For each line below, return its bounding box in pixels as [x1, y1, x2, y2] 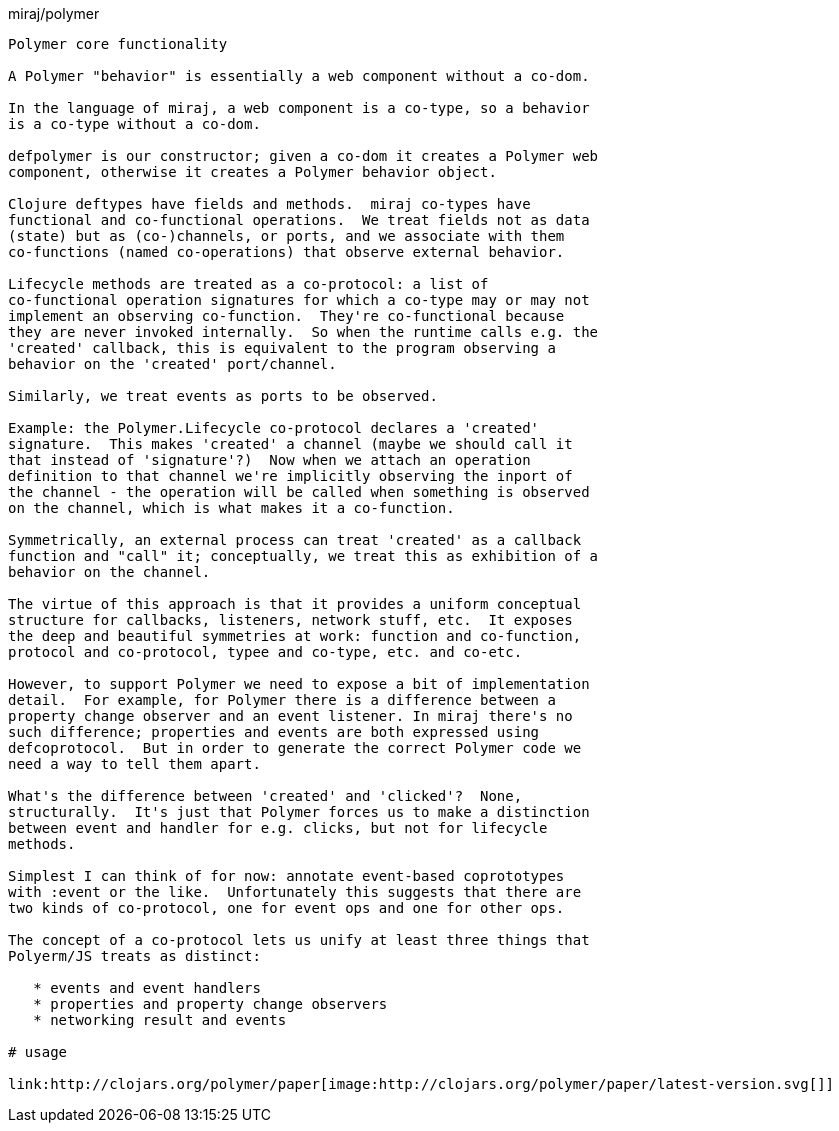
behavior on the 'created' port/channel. [8, 356, 337, 372]
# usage [8, 1044, 68, 1060]
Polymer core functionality [8, 36, 228, 52]
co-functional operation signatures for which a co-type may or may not [8, 292, 590, 308]
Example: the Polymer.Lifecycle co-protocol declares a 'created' [8, 420, 540, 436]
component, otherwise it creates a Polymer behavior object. [8, 164, 497, 180]
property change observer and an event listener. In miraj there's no [8, 708, 573, 724]
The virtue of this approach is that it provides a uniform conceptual [8, 596, 582, 612]
